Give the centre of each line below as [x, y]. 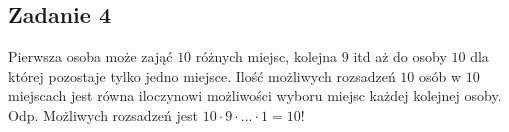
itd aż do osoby [400, 56]
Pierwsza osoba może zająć [90, 56]
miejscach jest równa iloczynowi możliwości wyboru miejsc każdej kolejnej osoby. [255, 95]
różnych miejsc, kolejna [266, 56]
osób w [440, 75]
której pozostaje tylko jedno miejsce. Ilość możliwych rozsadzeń [202, 75]
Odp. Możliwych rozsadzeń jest [103, 114]
